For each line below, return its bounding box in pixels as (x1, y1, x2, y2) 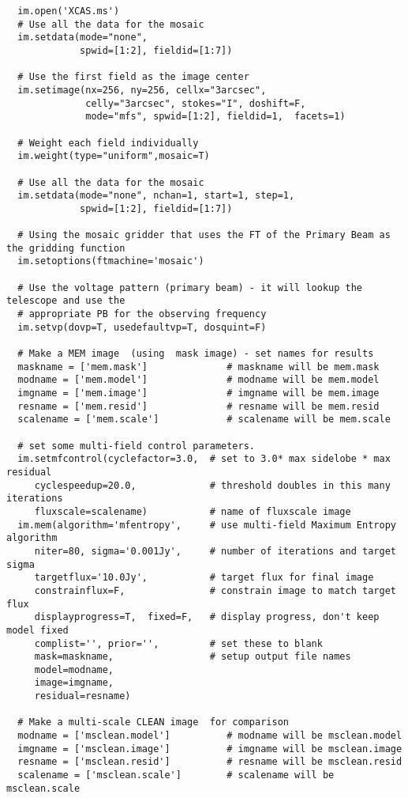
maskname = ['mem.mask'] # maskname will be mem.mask (17, 361, 380, 373)
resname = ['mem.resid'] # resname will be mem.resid (17, 400, 380, 412)
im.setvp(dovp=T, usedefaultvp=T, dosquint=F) (17, 321, 267, 333)
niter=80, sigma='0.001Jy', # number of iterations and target (34, 545, 396, 557)
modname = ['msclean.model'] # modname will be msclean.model (17, 730, 402, 742)
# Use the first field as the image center (17, 71, 249, 83)
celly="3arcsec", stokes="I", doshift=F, (85, 97, 306, 109)
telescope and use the (6, 295, 125, 307)
